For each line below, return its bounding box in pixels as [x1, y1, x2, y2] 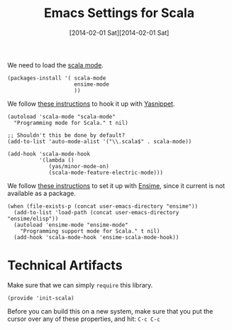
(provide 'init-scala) [7, 295, 74, 302]
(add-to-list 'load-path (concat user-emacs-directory [13, 209, 179, 216]
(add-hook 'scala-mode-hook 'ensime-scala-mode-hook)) [13, 233, 179, 241]
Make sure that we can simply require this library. [7, 280, 153, 289]
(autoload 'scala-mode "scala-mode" [7, 113, 116, 120]
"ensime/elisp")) [7, 215, 59, 222]
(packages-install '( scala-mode [7, 75, 106, 82]
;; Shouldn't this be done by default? [7, 131, 126, 139]
